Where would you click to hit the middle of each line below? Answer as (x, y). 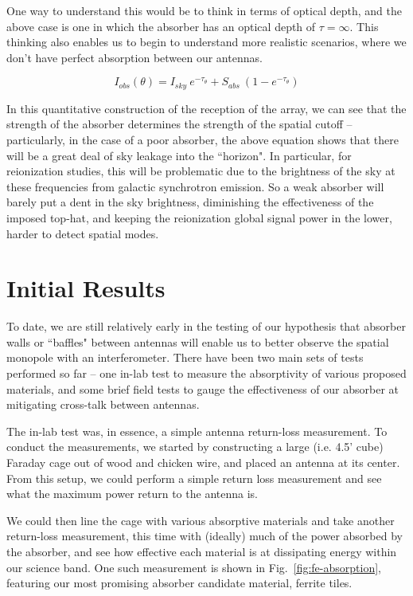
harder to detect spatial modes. (83, 233)
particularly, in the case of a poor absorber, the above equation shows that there (203, 140)
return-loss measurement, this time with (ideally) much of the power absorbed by (205, 536)
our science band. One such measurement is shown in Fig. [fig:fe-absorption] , (194, 567)
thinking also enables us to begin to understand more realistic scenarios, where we (206, 42)
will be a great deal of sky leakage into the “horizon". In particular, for (179, 155)
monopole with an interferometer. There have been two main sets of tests (185, 357)
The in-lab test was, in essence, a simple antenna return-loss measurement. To (197, 431)
